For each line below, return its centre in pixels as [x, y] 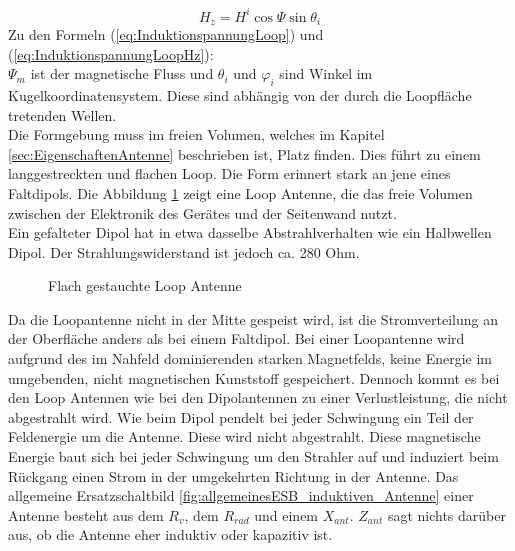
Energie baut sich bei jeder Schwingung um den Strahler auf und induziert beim [253, 456]
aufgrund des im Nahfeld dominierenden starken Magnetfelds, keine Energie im [250, 358]
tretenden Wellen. [62, 114]
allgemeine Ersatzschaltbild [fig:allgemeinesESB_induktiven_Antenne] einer [241, 495]
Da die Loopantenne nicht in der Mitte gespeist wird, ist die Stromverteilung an [253, 318]
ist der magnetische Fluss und [122, 73]
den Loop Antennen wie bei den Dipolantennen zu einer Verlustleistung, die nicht [258, 397]
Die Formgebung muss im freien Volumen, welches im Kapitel [196, 134]
